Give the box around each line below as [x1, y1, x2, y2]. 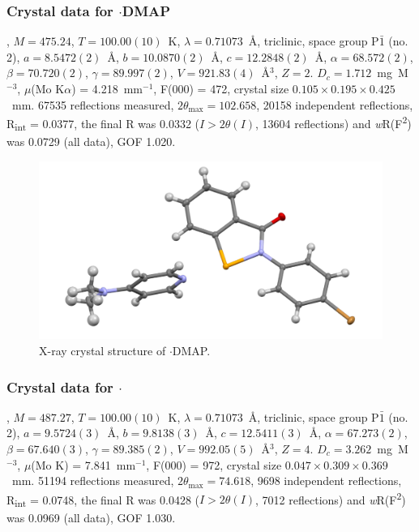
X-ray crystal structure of [39, 342, 166, 359]
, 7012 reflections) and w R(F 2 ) [255, 488, 406, 508]
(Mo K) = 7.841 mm [31, 456, 136, 473]
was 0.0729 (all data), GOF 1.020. [6, 132, 176, 149]
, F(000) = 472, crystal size [153, 80, 289, 97]
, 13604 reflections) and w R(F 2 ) [255, 113, 412, 131]
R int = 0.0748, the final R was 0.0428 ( [6, 491, 200, 510]
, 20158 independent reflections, [256, 96, 413, 113]
